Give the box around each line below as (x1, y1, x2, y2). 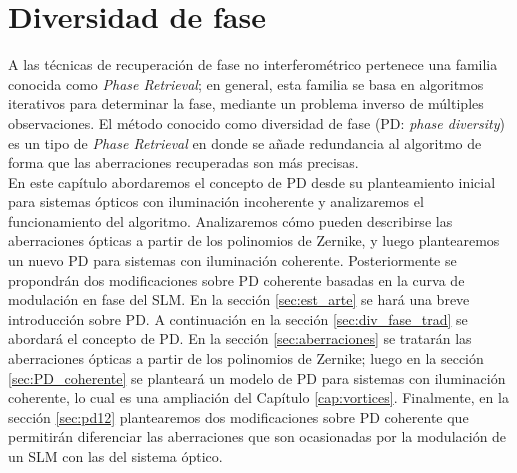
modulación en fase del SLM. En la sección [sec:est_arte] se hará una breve (8, 289, 470, 310)
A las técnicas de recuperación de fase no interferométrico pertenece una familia (8, 54, 498, 75)
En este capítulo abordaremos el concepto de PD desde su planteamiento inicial (8, 171, 496, 192)
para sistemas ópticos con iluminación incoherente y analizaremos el (8, 191, 424, 212)
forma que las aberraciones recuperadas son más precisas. (8, 152, 359, 173)
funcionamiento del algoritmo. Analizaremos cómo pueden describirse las (8, 210, 453, 231)
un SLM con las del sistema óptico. (8, 446, 223, 466)
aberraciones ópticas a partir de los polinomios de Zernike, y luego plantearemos (8, 230, 500, 251)
